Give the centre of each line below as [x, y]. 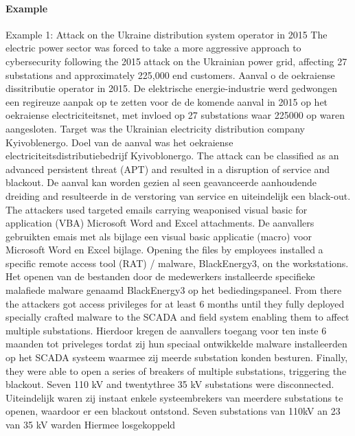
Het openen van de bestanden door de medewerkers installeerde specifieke [160, 276]
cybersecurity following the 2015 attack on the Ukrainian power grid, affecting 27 [176, 61]
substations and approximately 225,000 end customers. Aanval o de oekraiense [170, 74]
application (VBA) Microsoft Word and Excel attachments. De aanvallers [160, 223]
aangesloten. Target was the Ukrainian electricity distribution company [155, 128]
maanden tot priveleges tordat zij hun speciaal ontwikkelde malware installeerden [176, 344]
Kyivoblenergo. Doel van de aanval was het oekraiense [119, 142]
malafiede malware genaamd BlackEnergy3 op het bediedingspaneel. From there [174, 290]
